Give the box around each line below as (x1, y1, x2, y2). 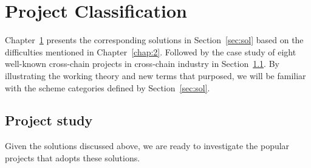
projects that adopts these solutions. (5, 151, 140, 164)
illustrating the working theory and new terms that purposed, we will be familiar (5, 69, 306, 82)
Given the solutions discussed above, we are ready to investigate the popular (5, 139, 290, 152)
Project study (5, 111, 93, 130)
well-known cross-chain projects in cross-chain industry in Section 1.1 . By (5, 57, 279, 70)
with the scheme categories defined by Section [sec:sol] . (5, 81, 210, 94)
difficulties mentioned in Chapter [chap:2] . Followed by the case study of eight (5, 45, 296, 58)
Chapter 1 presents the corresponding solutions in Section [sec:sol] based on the (5, 33, 304, 46)
